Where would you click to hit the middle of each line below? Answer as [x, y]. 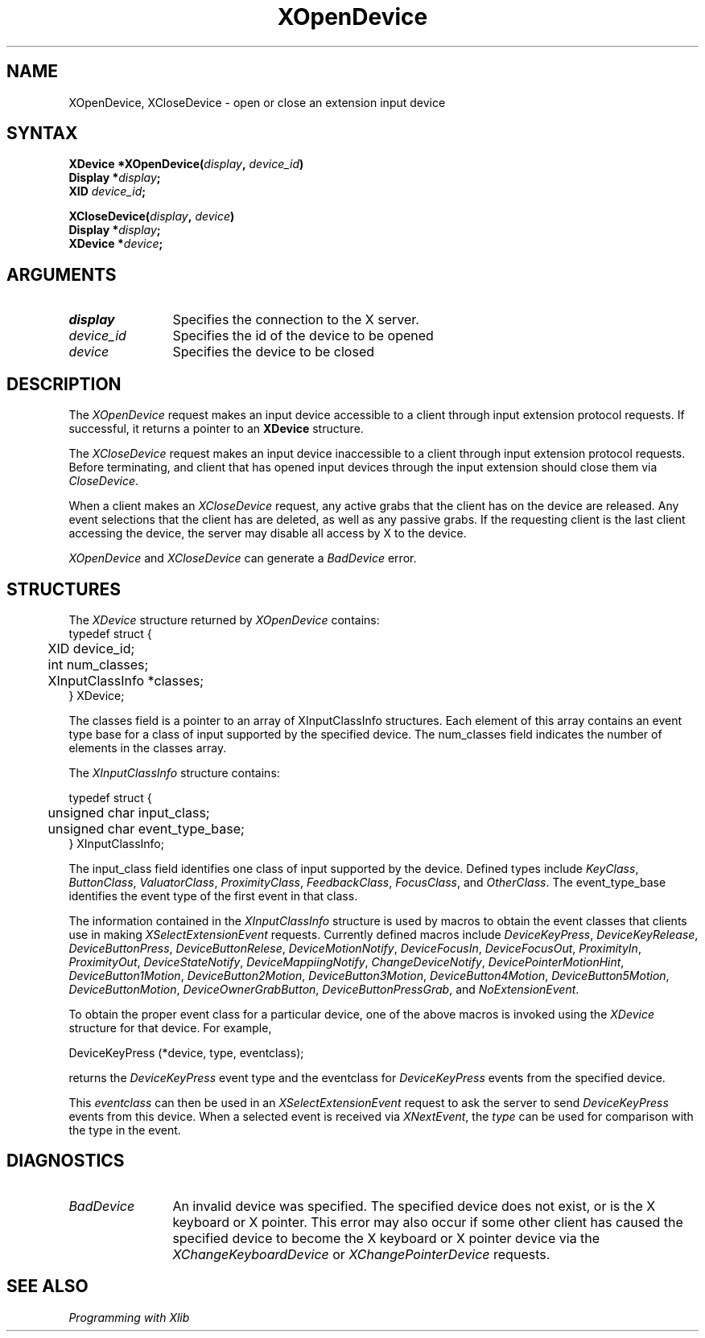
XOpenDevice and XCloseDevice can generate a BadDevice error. [243, 558]
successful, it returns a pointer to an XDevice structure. [216, 429]
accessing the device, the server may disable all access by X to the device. [268, 533]
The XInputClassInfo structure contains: [174, 772]
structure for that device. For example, [170, 1027]
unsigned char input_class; [129, 812]
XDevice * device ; [116, 244]
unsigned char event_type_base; [146, 828]
